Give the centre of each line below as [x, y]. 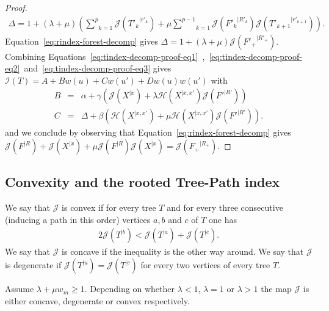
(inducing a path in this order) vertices [78, 219]
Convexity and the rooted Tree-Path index [143, 182]
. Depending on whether [129, 289]
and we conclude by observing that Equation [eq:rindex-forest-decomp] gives [148, 132]
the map [276, 289]
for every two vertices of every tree [205, 265]
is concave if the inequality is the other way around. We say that [183, 251]
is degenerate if [33, 265]
